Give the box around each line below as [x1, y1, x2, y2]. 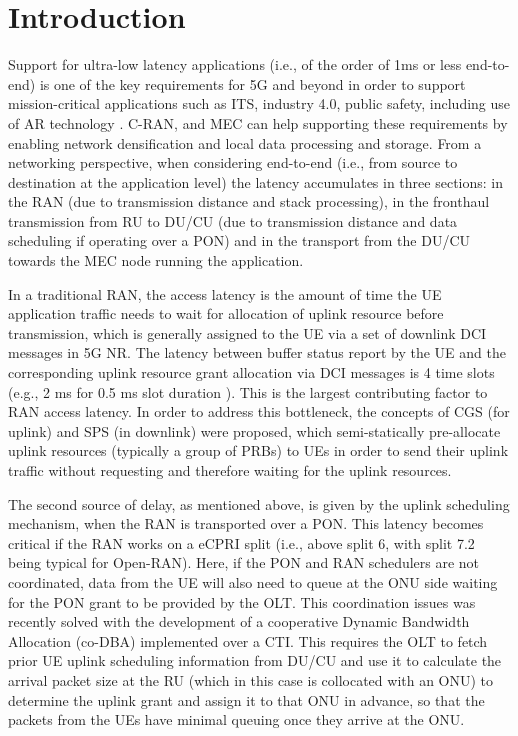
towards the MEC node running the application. [8, 250, 304, 271]
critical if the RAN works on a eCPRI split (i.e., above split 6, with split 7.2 [8, 532, 475, 553]
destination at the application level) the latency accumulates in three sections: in [8, 171, 503, 192]
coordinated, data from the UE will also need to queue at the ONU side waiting [8, 571, 498, 592]
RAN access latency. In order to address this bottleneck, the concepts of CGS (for [8, 401, 510, 422]
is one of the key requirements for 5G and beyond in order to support [39, 73, 466, 94]
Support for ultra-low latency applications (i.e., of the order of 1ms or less [8, 54, 462, 75]
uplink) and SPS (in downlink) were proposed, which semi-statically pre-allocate [8, 420, 501, 441]
